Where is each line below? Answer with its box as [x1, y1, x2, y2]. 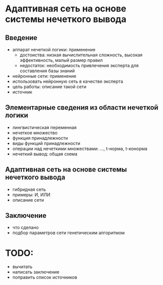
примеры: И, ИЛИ [12, 191, 51, 197]
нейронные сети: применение [12, 73, 77, 79]
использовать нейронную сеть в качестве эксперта [12, 78, 123, 84]
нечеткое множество [12, 130, 58, 136]
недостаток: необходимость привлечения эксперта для [19, 63, 139, 68]
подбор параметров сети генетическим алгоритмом [12, 230, 125, 236]
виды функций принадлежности [12, 140, 81, 146]
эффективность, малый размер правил [19, 57, 103, 63]
